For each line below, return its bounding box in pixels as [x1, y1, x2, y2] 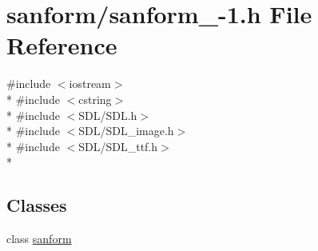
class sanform [6, 230, 72, 247]
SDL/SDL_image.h [78, 122, 174, 139]
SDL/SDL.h [78, 106, 137, 123]
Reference [6, 29, 117, 62]
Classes [6, 193, 67, 217]
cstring [78, 90, 112, 107]
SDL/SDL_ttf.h [78, 137, 158, 154]
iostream [69, 75, 111, 92]
